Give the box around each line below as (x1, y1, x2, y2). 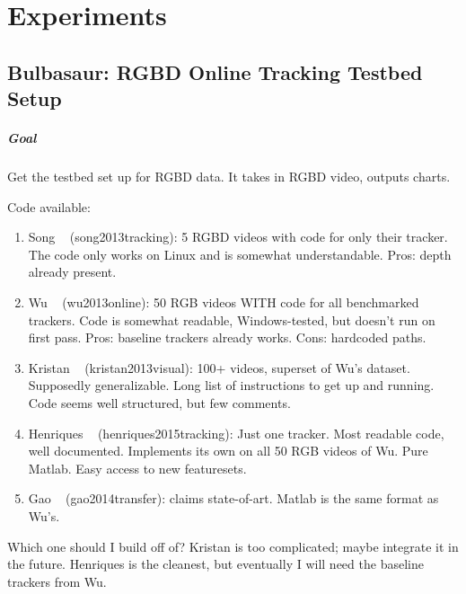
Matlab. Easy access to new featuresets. (28, 458, 247, 477)
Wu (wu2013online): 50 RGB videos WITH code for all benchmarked (28, 293, 419, 312)
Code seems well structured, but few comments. (28, 394, 291, 412)
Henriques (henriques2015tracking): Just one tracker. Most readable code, (28, 423, 444, 442)
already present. (28, 262, 117, 281)
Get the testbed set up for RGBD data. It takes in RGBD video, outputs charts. (7, 167, 451, 186)
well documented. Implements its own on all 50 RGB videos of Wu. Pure (28, 441, 428, 460)
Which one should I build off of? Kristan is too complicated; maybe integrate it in (7, 536, 459, 555)
